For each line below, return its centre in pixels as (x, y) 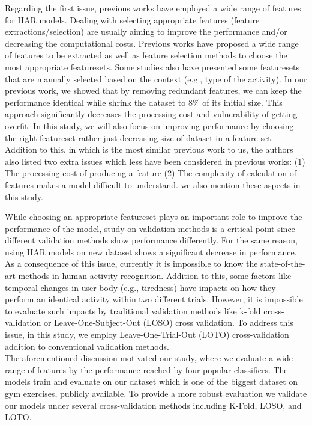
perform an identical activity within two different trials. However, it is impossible (154, 299)
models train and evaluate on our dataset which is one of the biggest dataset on (151, 381)
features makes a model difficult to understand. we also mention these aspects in (153, 184)
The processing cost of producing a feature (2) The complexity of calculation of (151, 173)
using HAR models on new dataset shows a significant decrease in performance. (151, 252)
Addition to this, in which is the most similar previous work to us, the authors (149, 149)
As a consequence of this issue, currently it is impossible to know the (131, 264)
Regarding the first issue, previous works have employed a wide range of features (153, 8)
